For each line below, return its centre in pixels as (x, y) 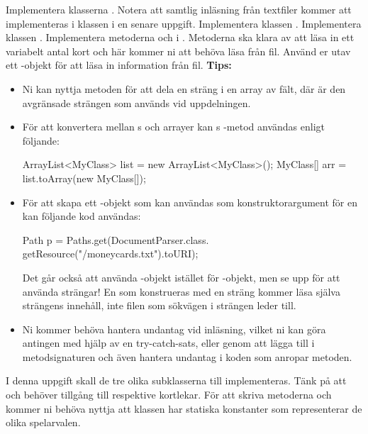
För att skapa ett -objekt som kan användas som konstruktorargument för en (190, 202)
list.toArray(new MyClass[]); (84, 178)
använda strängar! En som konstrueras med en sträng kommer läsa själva (181, 291)
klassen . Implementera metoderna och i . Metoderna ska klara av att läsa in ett (180, 37)
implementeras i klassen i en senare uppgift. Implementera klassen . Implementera (184, 23)
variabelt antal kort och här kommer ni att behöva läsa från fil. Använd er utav (178, 51)
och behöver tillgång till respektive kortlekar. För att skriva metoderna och (169, 395)
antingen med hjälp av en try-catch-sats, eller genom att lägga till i (168, 343)
